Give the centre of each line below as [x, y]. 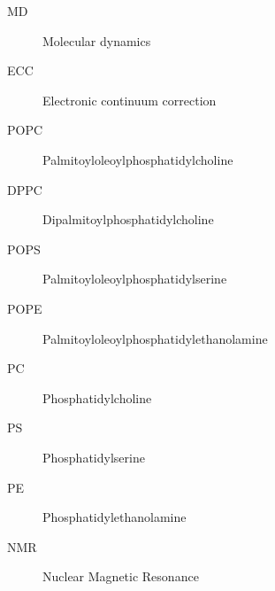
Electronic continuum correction [130, 100]
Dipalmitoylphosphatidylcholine [128, 219]
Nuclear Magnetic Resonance [121, 576]
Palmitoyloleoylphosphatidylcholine [138, 159]
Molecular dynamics [97, 40]
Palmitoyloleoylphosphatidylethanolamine [155, 338]
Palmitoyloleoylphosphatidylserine [135, 279]
